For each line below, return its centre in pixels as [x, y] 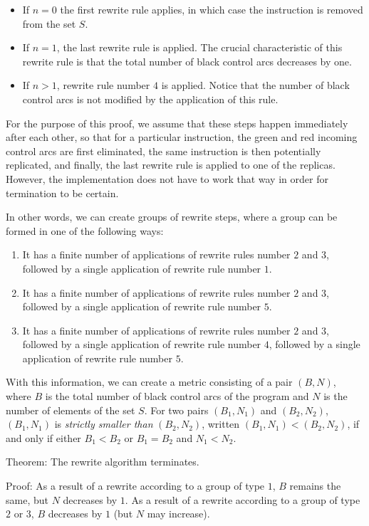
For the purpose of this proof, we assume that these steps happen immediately [177, 123]
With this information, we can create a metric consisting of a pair [149, 382]
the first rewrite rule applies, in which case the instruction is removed [212, 9]
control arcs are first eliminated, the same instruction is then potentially [163, 151]
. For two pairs [176, 410]
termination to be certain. [62, 193]
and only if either [43, 437]
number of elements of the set [71, 410]
